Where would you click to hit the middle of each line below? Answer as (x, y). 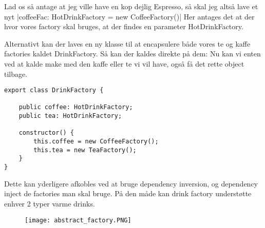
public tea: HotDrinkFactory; (70, 116)
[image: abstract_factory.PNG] (78, 220)
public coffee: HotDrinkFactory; (76, 107)
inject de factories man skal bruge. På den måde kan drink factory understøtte (128, 193)
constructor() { (46, 133)
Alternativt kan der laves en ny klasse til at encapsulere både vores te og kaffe (127, 43)
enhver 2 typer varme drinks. (50, 203)
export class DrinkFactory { (54, 90)
